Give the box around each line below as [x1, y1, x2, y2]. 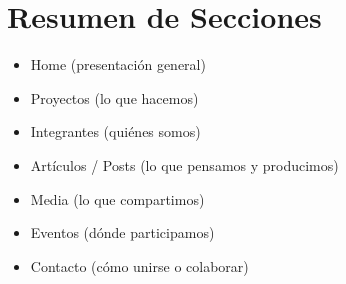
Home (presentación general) [30, 54, 206, 75]
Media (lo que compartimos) [30, 188, 205, 209]
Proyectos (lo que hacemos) [30, 87, 199, 108]
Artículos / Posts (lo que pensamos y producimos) [30, 154, 339, 175]
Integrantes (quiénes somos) [30, 121, 201, 142]
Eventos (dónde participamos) [30, 222, 215, 243]
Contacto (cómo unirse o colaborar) [30, 255, 249, 276]
